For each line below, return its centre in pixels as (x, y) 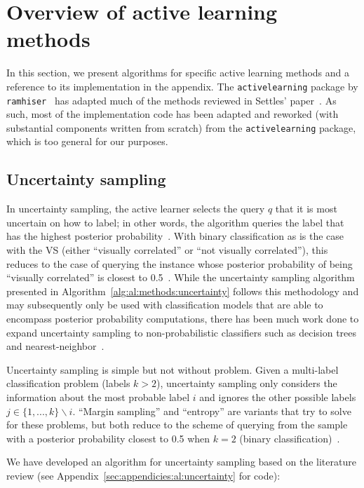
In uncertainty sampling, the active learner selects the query (136, 209)
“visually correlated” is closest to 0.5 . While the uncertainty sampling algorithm (181, 277)
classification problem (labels (68, 383)
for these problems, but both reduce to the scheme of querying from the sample (177, 425)
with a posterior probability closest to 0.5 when (108, 438)
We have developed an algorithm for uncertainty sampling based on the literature (181, 462)
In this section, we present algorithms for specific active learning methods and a (178, 73)
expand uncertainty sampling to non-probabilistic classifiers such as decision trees (182, 332)
